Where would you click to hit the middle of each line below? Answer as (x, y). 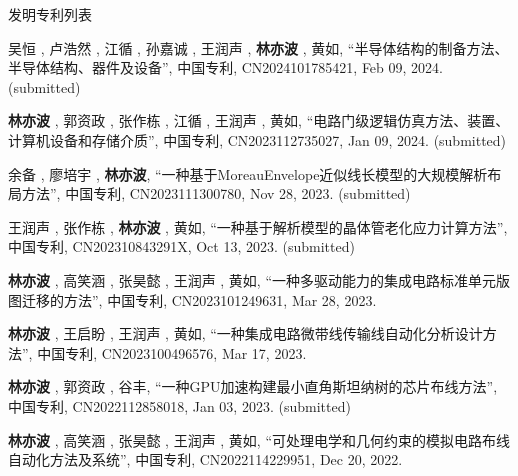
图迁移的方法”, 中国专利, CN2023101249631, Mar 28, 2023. (192, 299)
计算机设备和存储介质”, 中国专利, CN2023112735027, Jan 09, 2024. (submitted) (257, 139)
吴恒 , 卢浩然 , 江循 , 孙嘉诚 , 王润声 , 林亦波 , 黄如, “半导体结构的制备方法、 (258, 47)
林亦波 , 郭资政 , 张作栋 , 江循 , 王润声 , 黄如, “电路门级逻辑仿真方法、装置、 (259, 120)
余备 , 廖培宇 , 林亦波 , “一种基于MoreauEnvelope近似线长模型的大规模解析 (248, 173)
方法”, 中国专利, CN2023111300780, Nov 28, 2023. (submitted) (216, 193)
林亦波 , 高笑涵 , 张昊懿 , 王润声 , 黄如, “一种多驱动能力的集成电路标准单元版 (259, 279)
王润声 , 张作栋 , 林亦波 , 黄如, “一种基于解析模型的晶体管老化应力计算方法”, (258, 226)
